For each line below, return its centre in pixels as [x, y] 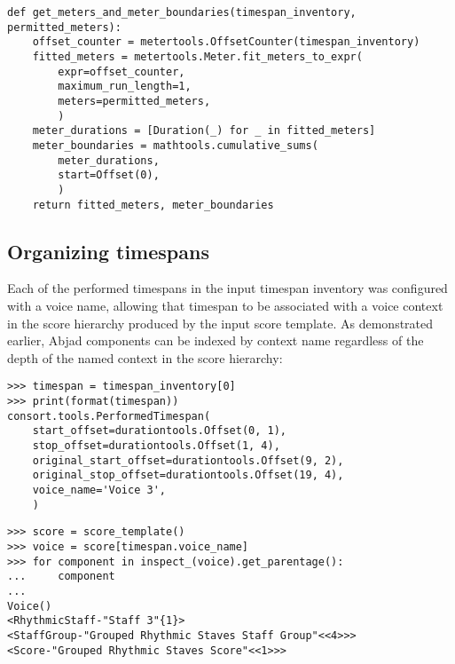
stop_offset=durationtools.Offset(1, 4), [156, 445]
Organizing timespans [108, 251]
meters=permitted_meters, [134, 101]
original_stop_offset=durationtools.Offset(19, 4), [188, 475]
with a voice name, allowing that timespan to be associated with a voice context [225, 305]
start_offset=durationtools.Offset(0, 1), [159, 431]
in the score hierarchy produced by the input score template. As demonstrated [220, 323]
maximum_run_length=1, [125, 87]
